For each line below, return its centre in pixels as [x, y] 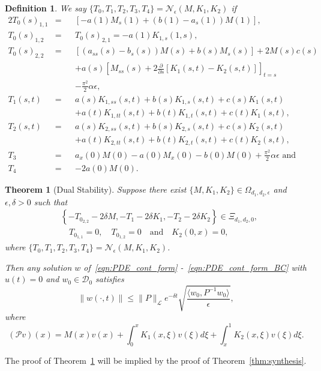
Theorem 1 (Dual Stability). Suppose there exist [96, 189]
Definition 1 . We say [46, 8]
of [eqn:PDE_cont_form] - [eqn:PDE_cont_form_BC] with [195, 267]
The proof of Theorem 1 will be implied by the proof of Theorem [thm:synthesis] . [156, 360]
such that [51, 201]
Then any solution [38, 267]
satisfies [110, 279]
